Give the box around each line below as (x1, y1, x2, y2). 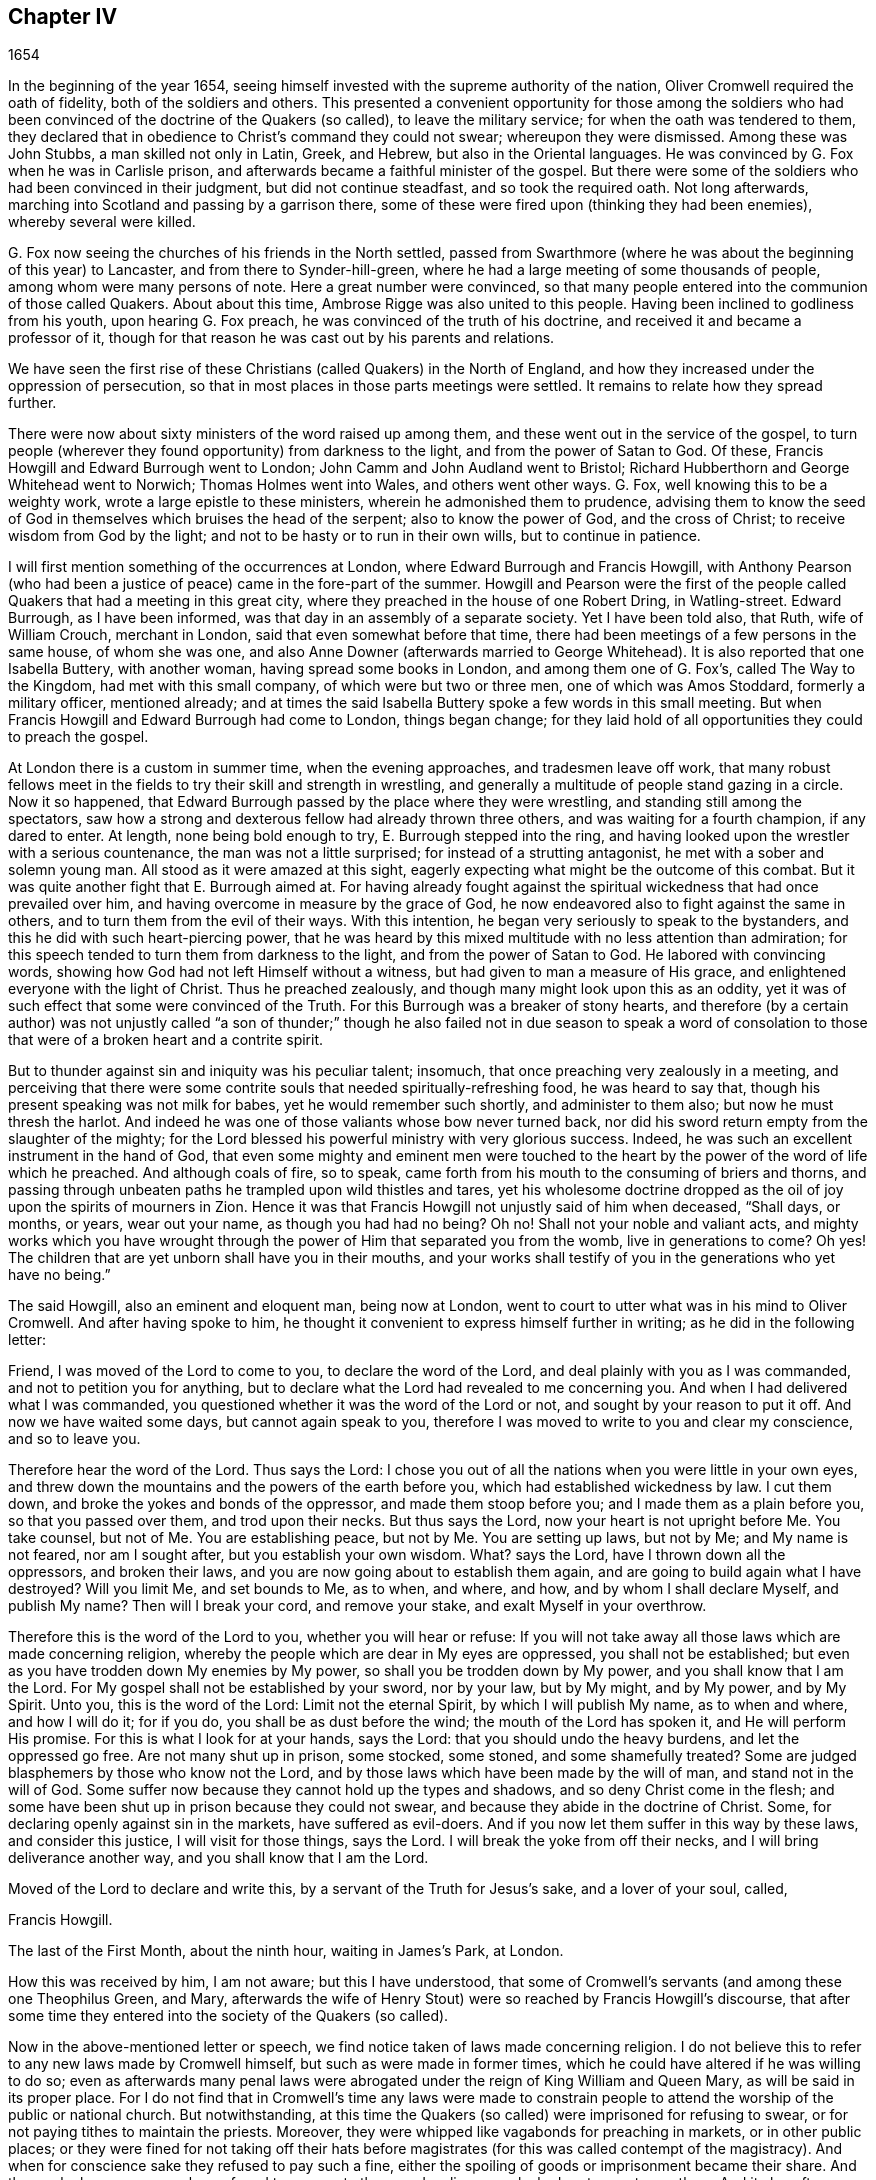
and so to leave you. (8, 1430, 141, 1448)
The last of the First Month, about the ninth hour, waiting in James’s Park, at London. (8, 1942, 564, 1960)
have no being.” (8, 1266, 111, 1284)
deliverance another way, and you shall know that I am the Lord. (8, 1849, 429, 1867)
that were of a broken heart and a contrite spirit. (8, 1031, 324, 1049)
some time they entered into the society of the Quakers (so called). (8, 2007, 449, 2025)
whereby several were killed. (8, 213, 196, 231)
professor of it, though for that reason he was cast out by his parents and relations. (8, 329, 555, 347)
